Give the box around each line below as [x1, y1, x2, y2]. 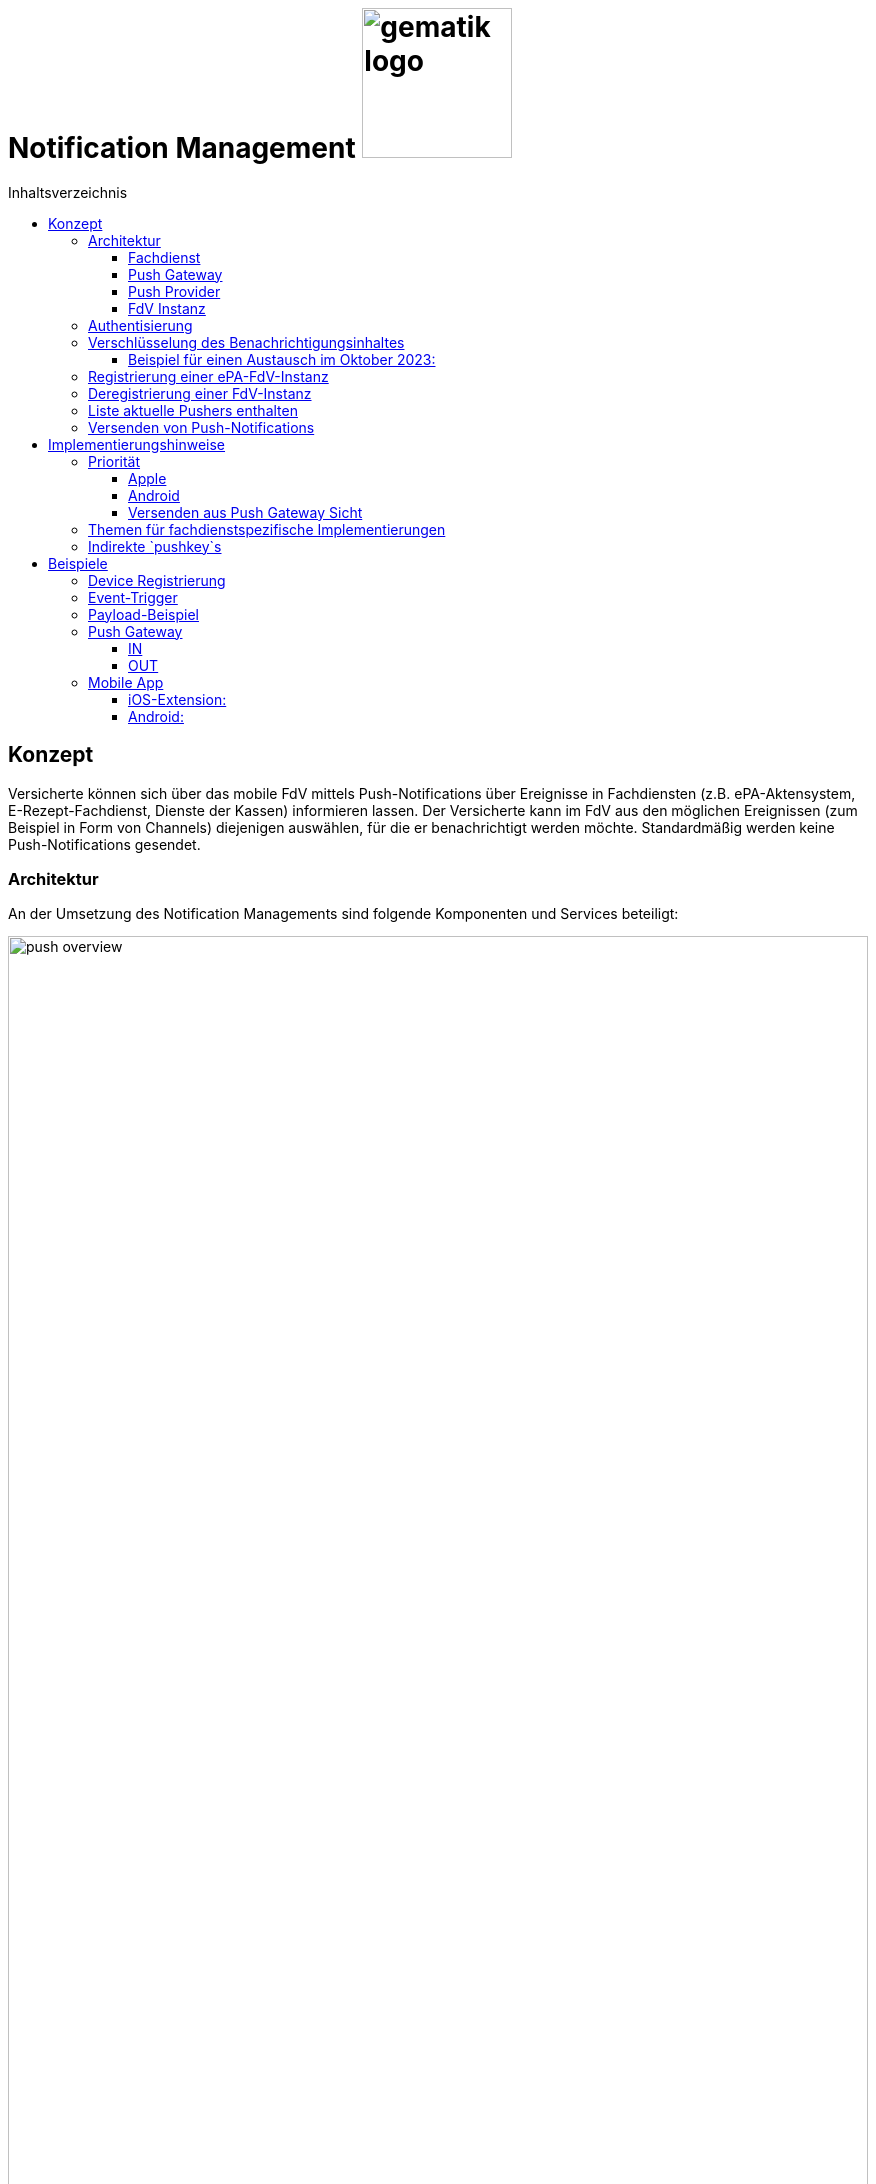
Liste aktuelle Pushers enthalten [88, 401, 298, 419]
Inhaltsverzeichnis [8, 183, 128, 201]
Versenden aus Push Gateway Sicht [128, 503, 363, 521]
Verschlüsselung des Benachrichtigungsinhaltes [88, 333, 405, 351]
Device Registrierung [88, 571, 226, 589]
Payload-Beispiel [88, 605, 199, 623]
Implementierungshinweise [48, 435, 226, 453]
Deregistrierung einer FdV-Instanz [88, 384, 312, 402]
